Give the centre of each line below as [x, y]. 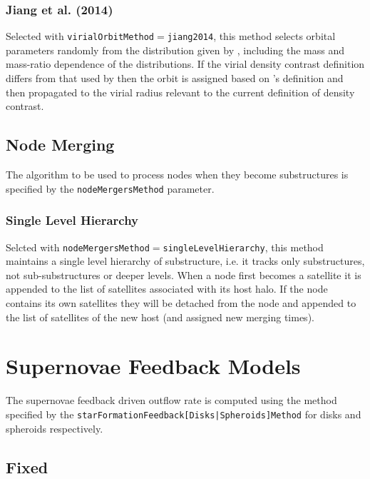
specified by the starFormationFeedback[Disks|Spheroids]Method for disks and [184, 414]
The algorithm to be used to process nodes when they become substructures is [177, 175]
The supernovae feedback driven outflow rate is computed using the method [171, 400]
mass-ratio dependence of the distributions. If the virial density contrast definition [185, 64]
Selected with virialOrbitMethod [80, 36]
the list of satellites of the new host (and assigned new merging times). [160, 317]
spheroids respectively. [55, 428]
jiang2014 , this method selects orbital [251, 36]
